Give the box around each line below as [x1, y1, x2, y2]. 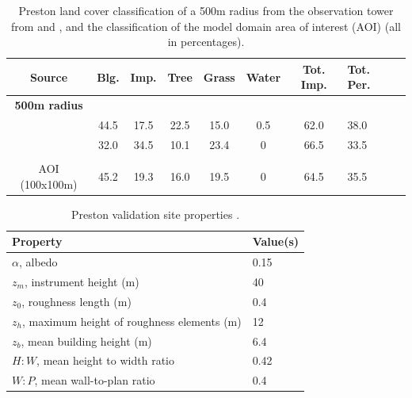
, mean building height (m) [21, 332, 152, 349]
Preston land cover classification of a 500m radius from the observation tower [18, 2, 394, 18]
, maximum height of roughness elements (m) [21, 312, 242, 329]
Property [12, 233, 63, 250]
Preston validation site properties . [71, 205, 240, 222]
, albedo [18, 254, 58, 270]
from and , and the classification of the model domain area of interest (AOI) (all [11, 17, 401, 34]
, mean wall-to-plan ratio [34, 372, 155, 388]
